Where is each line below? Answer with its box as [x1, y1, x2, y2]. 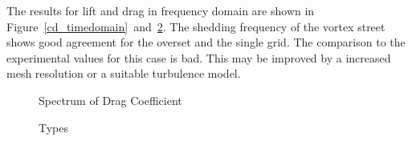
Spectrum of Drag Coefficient [39, 91, 182, 108]
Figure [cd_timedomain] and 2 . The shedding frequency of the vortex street [6, 18, 385, 34]
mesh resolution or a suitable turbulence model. [6, 65, 241, 82]
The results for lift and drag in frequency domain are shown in [6, 2, 315, 18]
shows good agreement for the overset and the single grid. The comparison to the [6, 34, 406, 50]
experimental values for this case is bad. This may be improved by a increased [6, 49, 391, 66]
